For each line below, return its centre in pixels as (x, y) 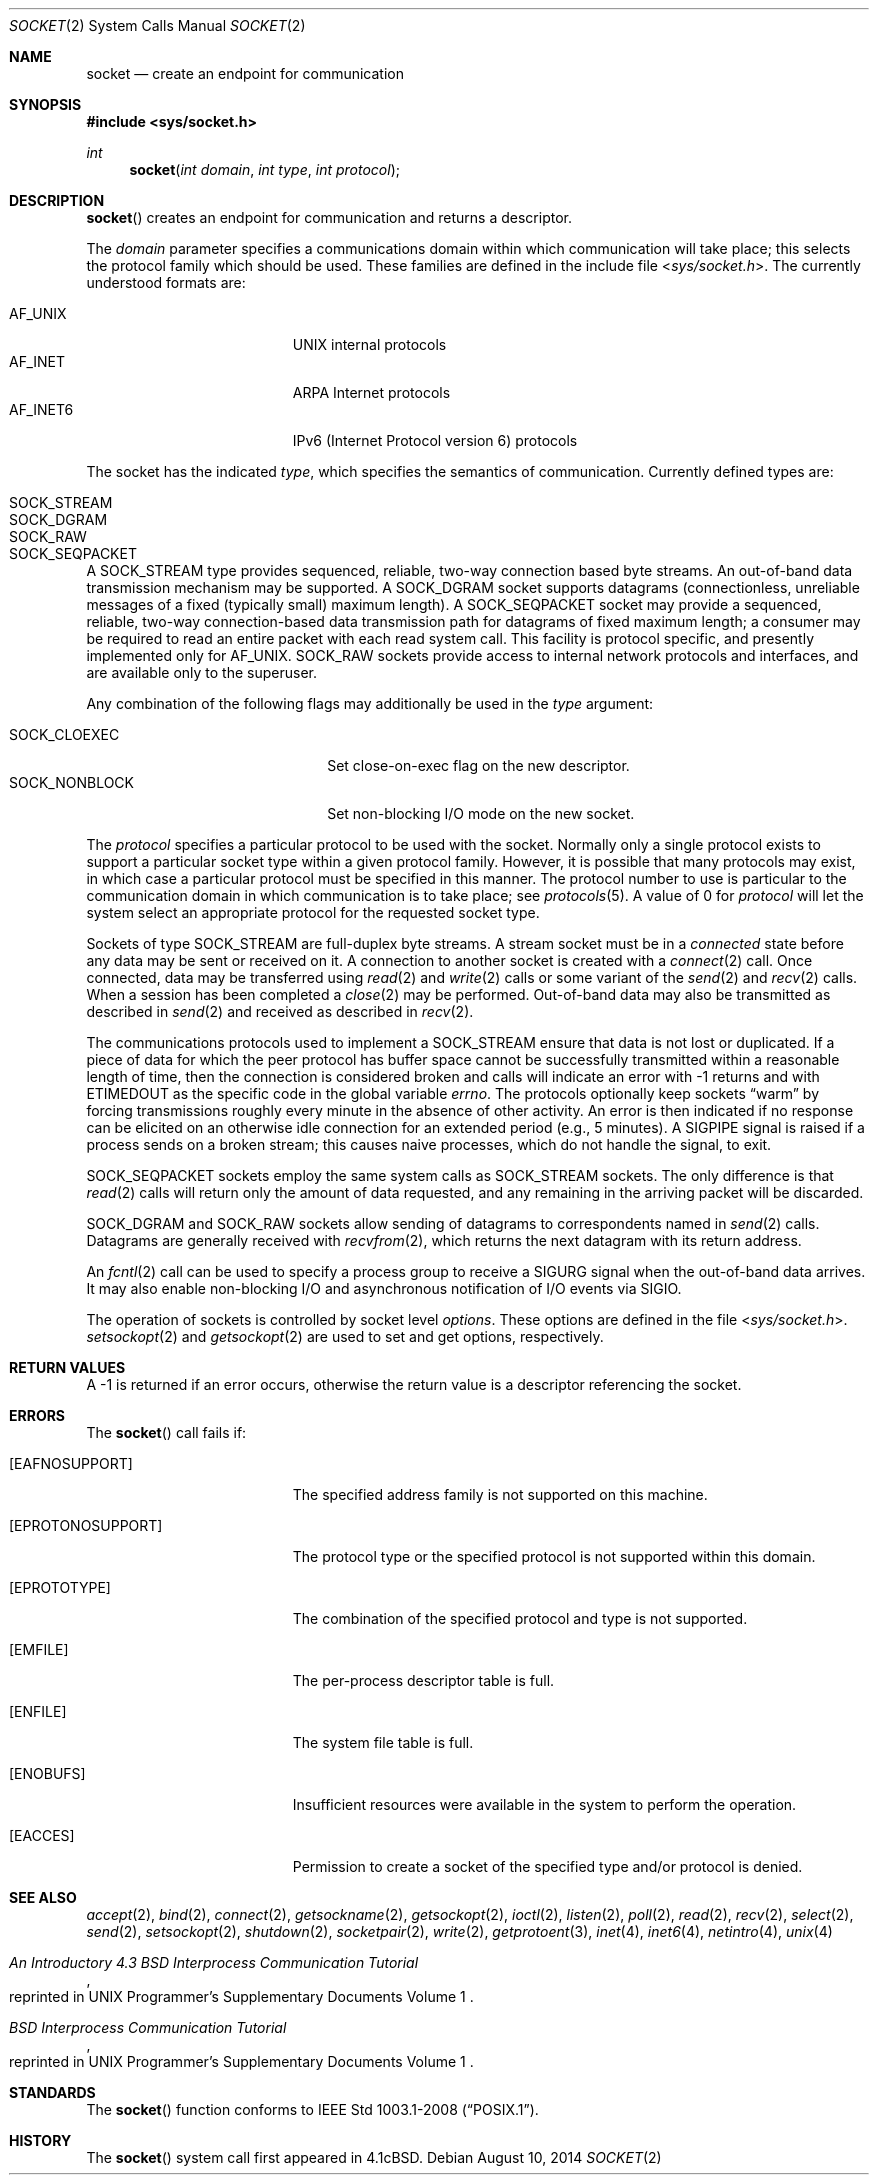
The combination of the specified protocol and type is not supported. (520, 1618)
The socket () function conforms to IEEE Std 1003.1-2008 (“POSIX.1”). (312, 2109)
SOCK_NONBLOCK (71, 782)
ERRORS (37, 1415)
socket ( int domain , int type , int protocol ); (264, 169)
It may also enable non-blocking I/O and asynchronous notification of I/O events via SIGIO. (384, 1288)
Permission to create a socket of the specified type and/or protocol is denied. (547, 1866)
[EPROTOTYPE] (60, 1587)
